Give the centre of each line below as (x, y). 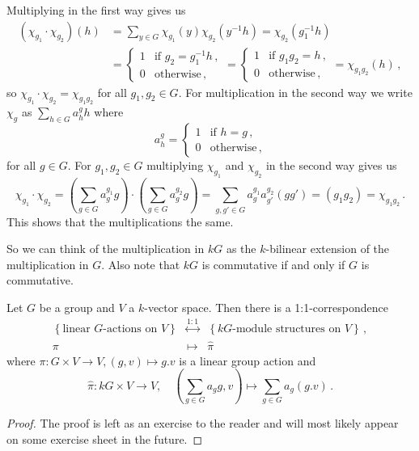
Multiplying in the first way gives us (96, 10)
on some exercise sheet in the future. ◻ (105, 438)
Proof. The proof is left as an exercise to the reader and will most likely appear (203, 423)
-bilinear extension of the (328, 249)
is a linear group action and (248, 360)
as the (241, 249)
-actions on (130, 329)
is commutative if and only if (273, 264)
